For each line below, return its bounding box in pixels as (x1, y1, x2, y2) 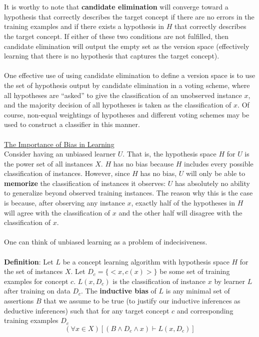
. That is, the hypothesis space (122, 148, 216, 159)
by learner (214, 275, 245, 286)
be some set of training (159, 266, 230, 276)
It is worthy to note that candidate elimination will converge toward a (4, 1, 228, 12)
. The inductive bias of (81, 285, 156, 296)
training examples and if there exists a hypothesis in (4, 21, 164, 31)
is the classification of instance (112, 275, 206, 286)
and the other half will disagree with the (118, 207, 242, 217)
